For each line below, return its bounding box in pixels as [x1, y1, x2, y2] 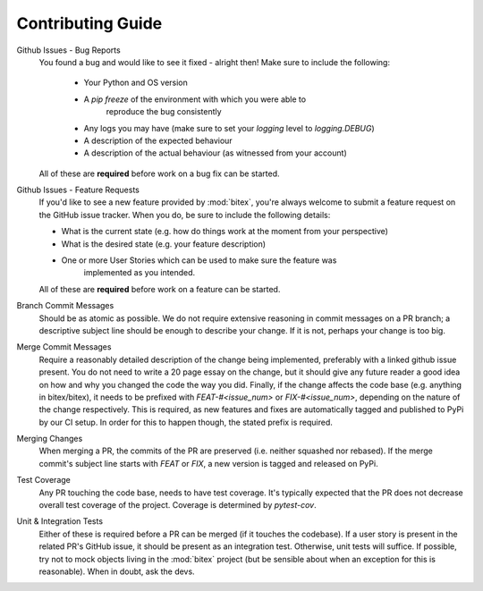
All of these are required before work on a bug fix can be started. [38, 168, 281, 179]
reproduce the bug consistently [106, 106, 223, 117]
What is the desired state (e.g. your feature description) [61, 238, 267, 249]
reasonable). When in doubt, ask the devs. [38, 566, 196, 577]
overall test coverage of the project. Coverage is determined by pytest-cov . [38, 500, 317, 511]
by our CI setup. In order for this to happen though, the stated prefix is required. [38, 417, 333, 427]
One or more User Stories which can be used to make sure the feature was [61, 255, 337, 266]
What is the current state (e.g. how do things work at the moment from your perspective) [61, 226, 389, 237]
